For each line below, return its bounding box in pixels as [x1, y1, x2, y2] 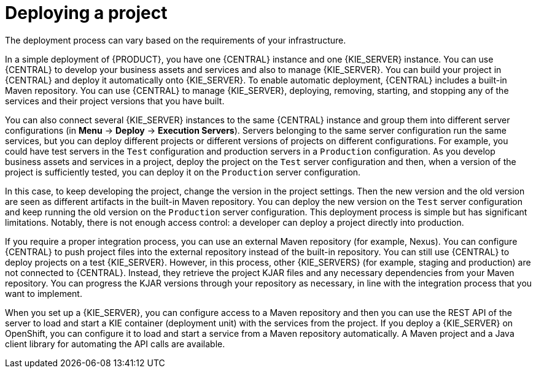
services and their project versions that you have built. [5, 95, 225, 106]
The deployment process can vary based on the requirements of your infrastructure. [5, 34, 346, 45]
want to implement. [5, 288, 82, 299]
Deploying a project [5, 2, 168, 23]
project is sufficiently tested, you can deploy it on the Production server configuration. [5, 166, 361, 177]
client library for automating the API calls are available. [5, 338, 225, 349]
